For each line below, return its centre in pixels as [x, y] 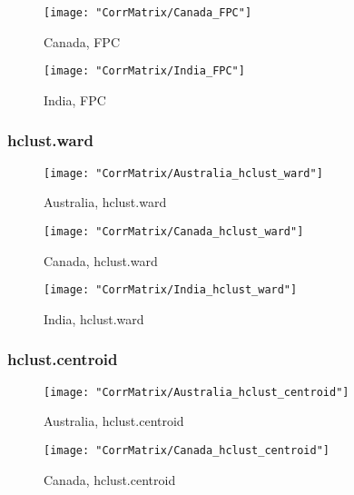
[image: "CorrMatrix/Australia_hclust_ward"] [183, 173]
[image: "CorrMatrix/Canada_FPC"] [148, 13]
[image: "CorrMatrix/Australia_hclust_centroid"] [197, 392]
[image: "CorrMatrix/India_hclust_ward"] [171, 290]
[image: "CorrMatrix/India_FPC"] [144, 71]
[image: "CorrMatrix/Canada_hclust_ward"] [174, 231]
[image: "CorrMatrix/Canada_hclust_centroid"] [187, 450]
